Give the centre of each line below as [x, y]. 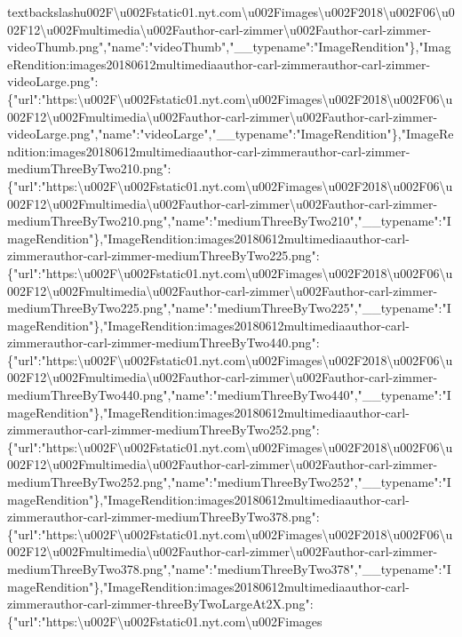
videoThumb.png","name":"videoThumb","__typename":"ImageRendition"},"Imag [229, 47]
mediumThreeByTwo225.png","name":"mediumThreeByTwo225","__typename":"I [229, 308]
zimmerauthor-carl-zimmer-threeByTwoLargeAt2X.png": [160, 604]
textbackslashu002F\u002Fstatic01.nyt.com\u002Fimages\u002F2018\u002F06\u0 [231, 12]
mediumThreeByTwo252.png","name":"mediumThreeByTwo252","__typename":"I [229, 482]
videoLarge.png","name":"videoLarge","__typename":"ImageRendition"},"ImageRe [231, 134]
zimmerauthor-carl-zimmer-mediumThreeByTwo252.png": [163, 430]
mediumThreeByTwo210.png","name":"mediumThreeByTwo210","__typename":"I [229, 221]
